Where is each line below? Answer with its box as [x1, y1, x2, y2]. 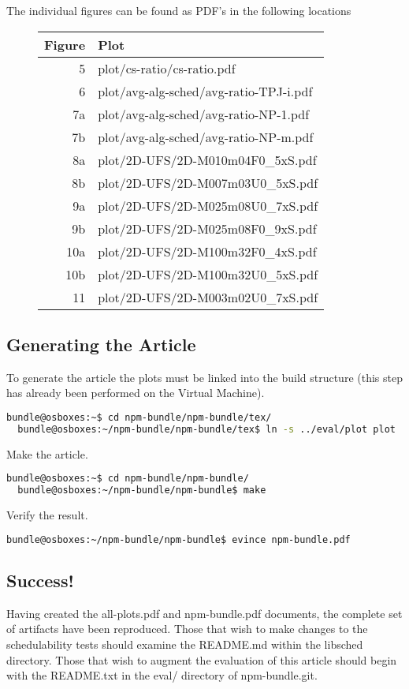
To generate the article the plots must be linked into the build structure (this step [6, 369, 403, 385]
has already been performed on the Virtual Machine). [6, 384, 265, 401]
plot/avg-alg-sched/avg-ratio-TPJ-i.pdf [98, 81, 313, 100]
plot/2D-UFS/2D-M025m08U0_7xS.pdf [98, 196, 318, 215]
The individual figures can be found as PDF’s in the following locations [6, 2, 351, 18]
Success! [6, 567, 74, 592]
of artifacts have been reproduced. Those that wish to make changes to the [6, 620, 368, 637]
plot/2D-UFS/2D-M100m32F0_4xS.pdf [98, 242, 317, 260]
